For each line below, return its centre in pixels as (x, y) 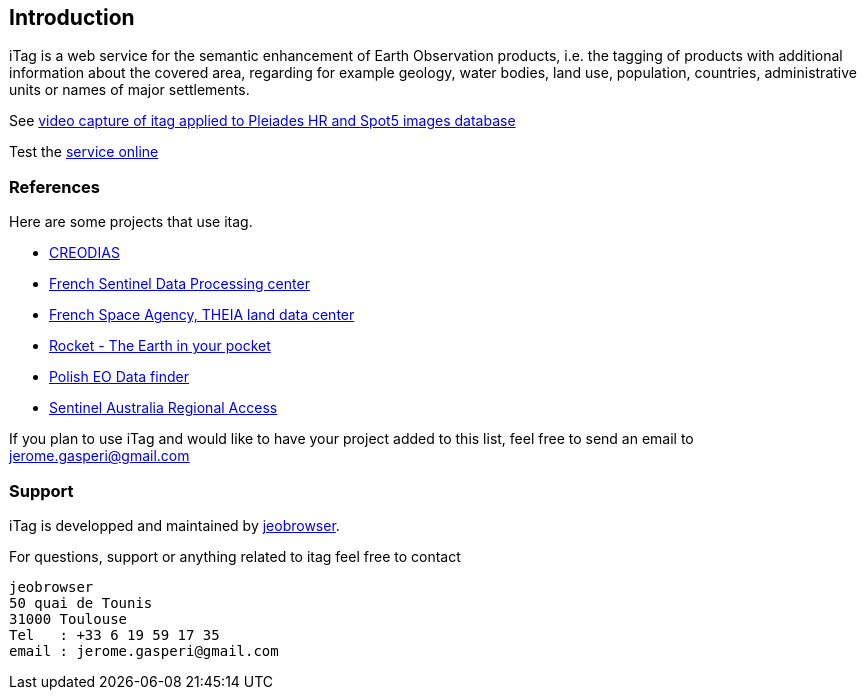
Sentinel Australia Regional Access (163, 408)
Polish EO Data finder (119, 377)
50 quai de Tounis (81, 602)
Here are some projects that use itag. (131, 222)
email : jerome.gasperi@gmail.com (144, 650)
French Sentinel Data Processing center (179, 284)
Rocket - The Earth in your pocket (160, 346)
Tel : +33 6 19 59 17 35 (114, 634)
